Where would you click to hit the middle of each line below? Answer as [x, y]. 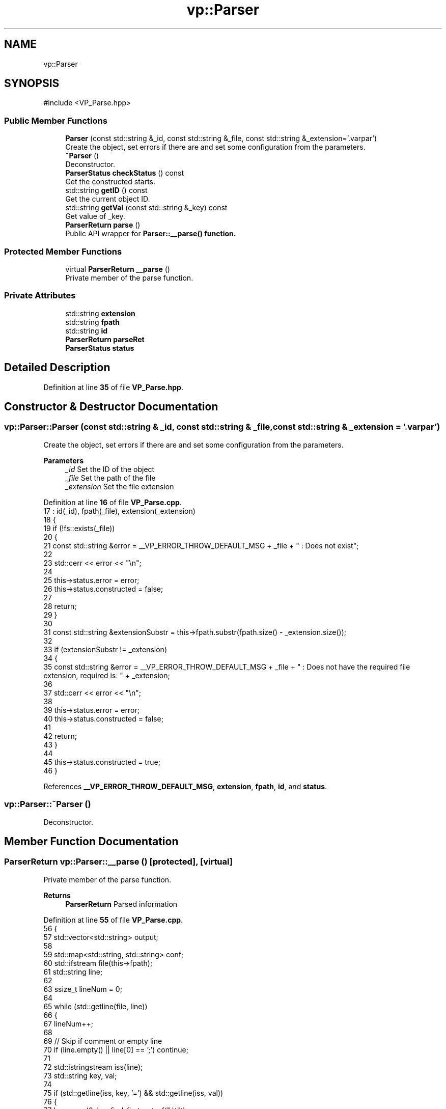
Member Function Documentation [91, 841]
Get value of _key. [95, 216]
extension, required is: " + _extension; [107, 675]
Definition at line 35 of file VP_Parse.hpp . [113, 387]
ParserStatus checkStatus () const [125, 173]
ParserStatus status [100, 348]
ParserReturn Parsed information [121, 904]
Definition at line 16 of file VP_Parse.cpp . [113, 502]
